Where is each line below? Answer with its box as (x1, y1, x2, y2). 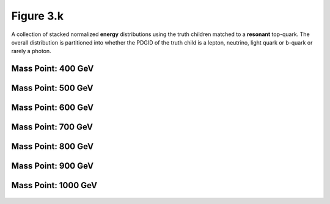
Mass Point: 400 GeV (11, 64, 94, 74)
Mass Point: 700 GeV (11, 122, 93, 133)
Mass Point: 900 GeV (11, 161, 94, 171)
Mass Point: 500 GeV (11, 83, 94, 93)
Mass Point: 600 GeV (11, 103, 94, 113)
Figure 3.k (11, 9, 64, 23)
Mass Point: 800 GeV (11, 141, 94, 152)
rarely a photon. (11, 48, 51, 55)
